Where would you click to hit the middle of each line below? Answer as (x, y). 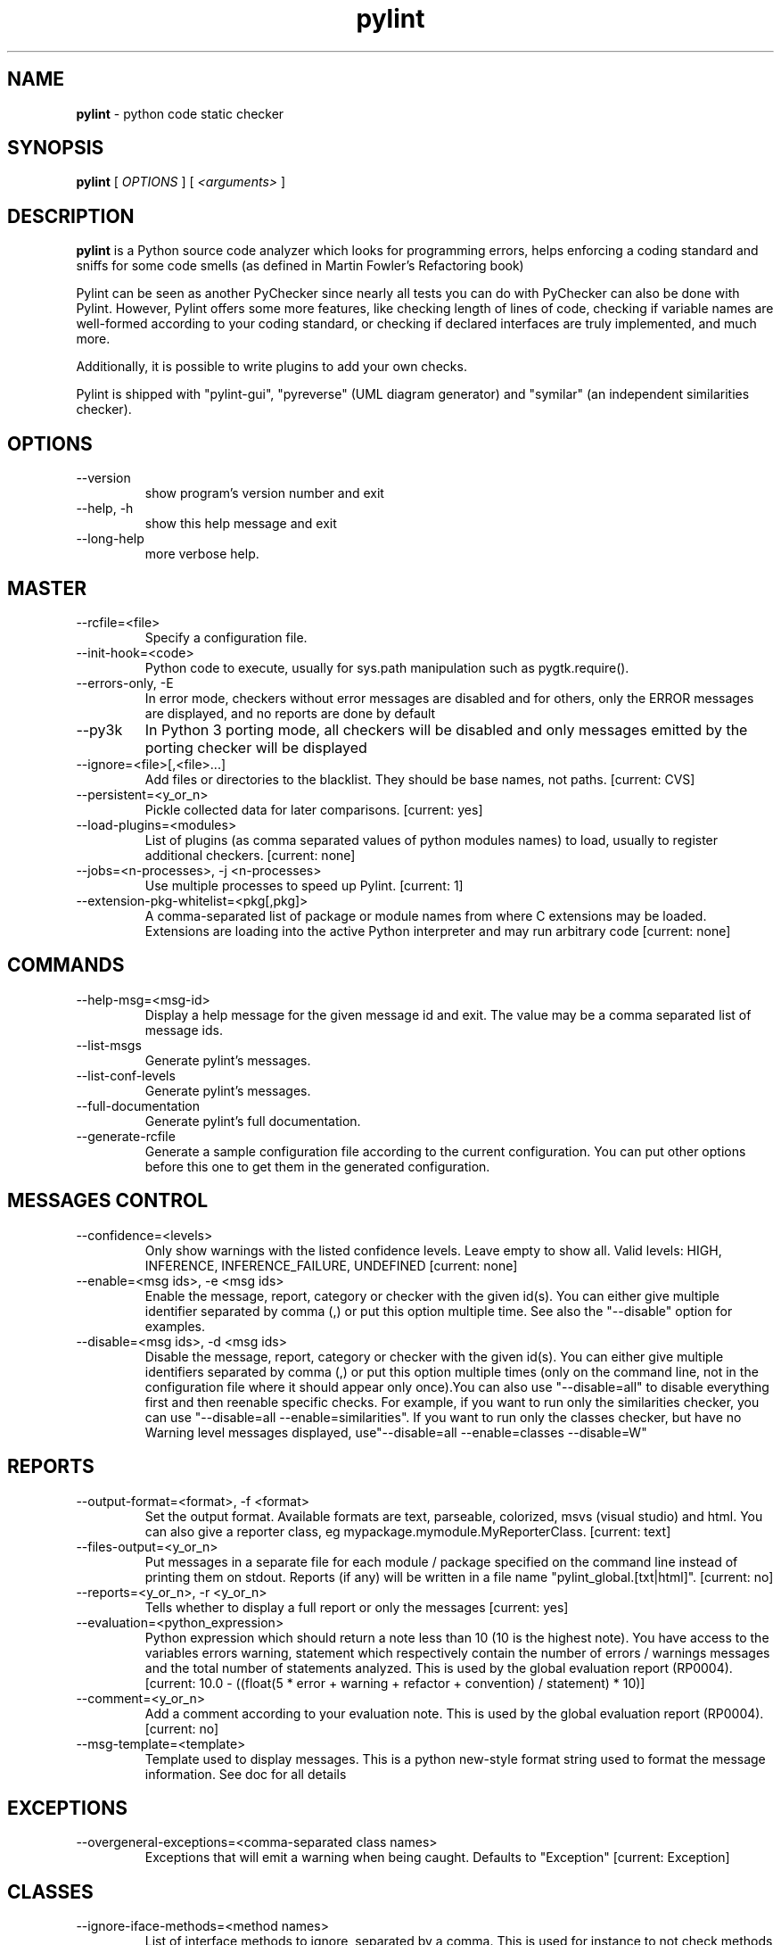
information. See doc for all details (246, 1774)
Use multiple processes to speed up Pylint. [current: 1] (304, 885)
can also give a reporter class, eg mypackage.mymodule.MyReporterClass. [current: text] (408, 1531)
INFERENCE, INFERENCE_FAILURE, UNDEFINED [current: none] (331, 1265)
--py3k (99, 729)
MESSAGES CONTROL (108, 1201)
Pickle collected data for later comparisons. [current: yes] (314, 809)
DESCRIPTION (71, 216)
